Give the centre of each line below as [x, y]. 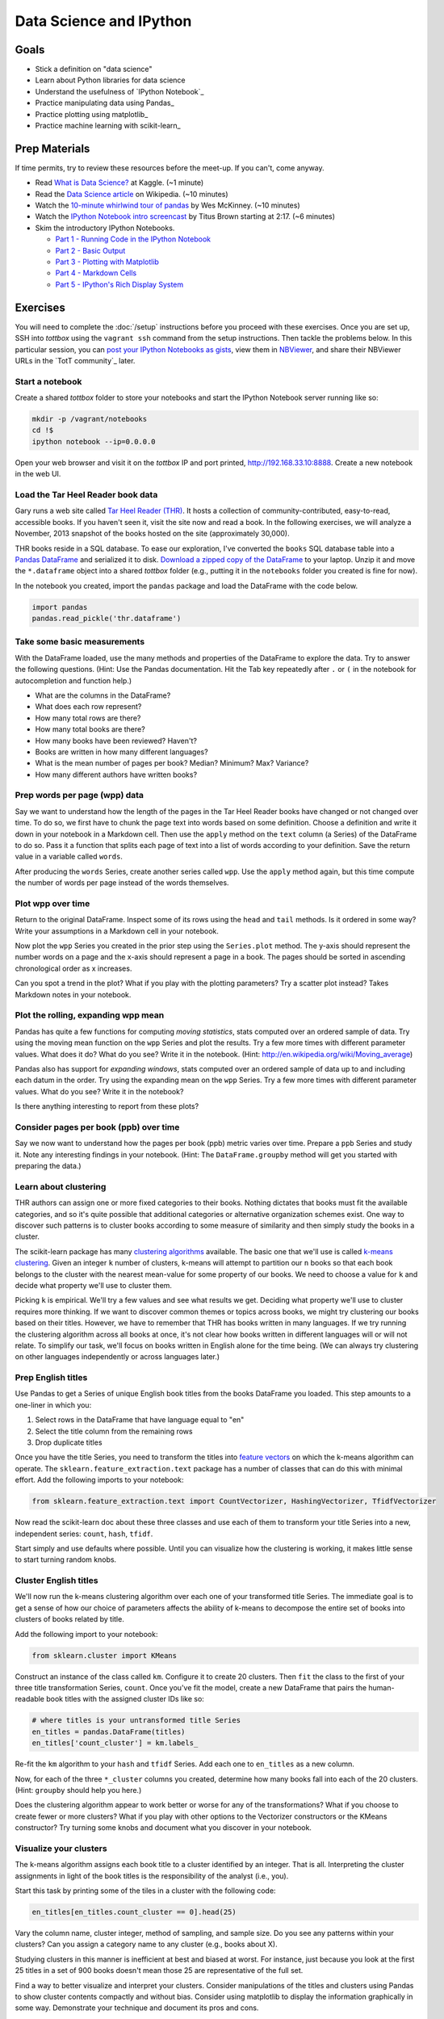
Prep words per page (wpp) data [80, 795]
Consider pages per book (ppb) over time [97, 1127]
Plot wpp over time [52, 903]
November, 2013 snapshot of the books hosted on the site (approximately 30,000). [152, 534]
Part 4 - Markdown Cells [96, 273]
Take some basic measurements [80, 642]
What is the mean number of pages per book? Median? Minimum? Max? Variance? [172, 763]
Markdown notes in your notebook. [73, 994]
